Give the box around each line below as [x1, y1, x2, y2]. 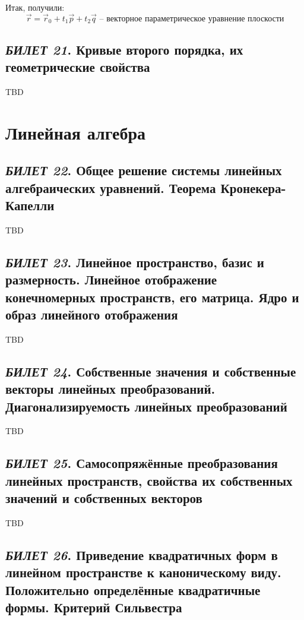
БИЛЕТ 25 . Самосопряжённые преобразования [5, 454, 278, 472]
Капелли [5, 196, 55, 214]
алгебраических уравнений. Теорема [5, 178, 216, 197]
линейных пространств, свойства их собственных [5, 471, 293, 489]
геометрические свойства [5, 58, 150, 76]
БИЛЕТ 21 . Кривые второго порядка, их [5, 40, 243, 58]
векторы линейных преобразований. [5, 379, 216, 398]
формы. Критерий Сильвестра [5, 598, 182, 616]
